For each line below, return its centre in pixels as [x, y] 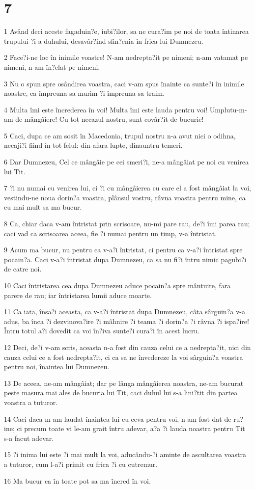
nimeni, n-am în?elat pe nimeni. [52, 67]
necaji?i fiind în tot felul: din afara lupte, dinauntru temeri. [93, 145]
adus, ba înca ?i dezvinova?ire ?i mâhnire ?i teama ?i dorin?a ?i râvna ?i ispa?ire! [127, 321]
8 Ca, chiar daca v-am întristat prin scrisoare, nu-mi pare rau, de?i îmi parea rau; [127, 224]
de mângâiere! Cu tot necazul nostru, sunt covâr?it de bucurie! [110, 119]
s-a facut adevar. [29, 438]
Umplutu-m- [228, 109]
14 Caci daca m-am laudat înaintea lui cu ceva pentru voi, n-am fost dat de [118, 419]
